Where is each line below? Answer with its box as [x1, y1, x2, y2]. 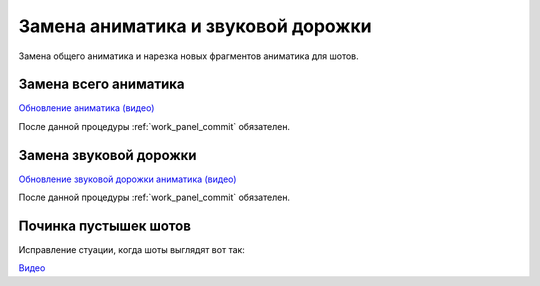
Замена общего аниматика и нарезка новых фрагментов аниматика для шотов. [18, 50, 359, 62]
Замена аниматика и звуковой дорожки [18, 15, 372, 37]
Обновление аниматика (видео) [18, 102, 155, 114]
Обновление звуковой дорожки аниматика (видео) [18, 173, 237, 185]
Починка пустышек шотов [18, 217, 192, 234]
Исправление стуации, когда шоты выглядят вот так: [18, 244, 245, 256]
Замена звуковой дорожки [18, 146, 197, 164]
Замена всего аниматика [18, 76, 185, 93]
